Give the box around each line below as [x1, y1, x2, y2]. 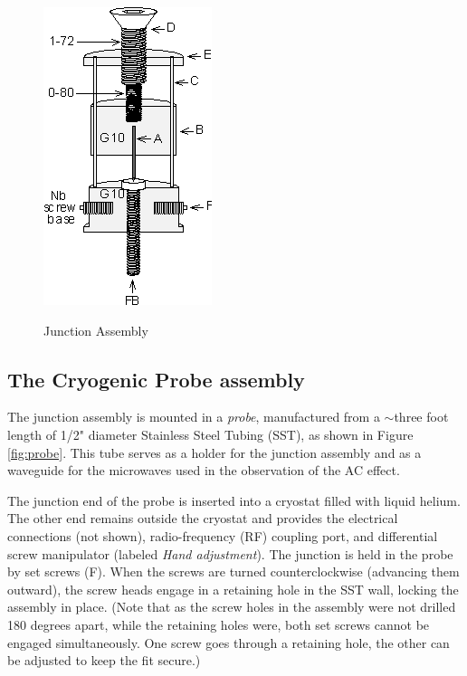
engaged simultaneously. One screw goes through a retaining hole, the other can [7, 633, 450, 652]
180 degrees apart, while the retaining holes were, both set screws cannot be [7, 614, 430, 633]
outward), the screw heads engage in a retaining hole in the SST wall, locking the [7, 579, 459, 598]
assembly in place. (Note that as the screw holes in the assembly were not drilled [7, 597, 456, 616]
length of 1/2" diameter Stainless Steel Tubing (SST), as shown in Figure [7, 424, 414, 443]
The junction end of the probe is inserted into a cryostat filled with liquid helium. [7, 490, 461, 509]
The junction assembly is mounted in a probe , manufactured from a [7, 407, 380, 426]
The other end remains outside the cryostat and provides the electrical [7, 509, 398, 528]
